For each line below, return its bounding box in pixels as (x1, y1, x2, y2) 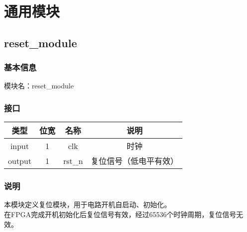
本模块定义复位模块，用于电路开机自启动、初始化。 (4, 199, 171, 210)
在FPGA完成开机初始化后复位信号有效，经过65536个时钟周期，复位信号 (4, 209, 237, 219)
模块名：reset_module (4, 80, 74, 91)
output (8, 155, 32, 166)
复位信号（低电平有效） (90, 155, 178, 167)
